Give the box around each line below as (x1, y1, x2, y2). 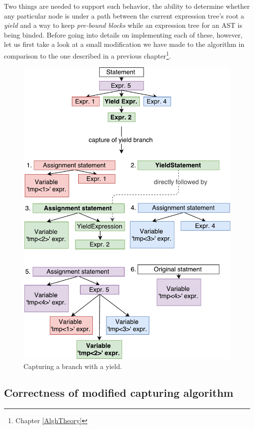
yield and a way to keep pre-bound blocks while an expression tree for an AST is (4, 20, 243, 30)
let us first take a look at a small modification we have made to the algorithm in (4, 39, 245, 49)
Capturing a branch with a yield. (23, 361, 122, 371)
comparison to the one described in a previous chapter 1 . (4, 49, 171, 61)
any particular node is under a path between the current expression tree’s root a (4, 10, 244, 20)
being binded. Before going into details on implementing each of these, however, (4, 29, 243, 40)
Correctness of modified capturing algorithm (4, 385, 233, 400)
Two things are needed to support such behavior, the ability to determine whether (4, 1, 250, 11)
